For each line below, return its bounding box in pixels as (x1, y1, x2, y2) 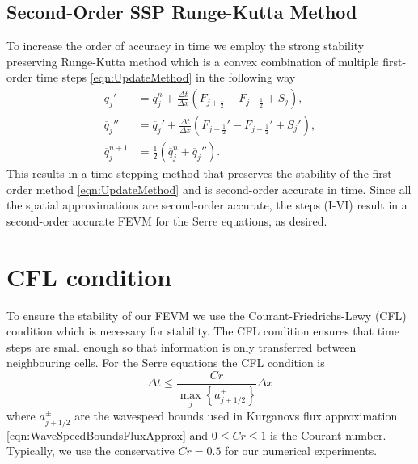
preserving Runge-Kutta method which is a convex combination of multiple (6, 53, 379, 70)
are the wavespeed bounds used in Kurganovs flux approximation (74, 407, 398, 424)
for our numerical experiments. (225, 442, 378, 459)
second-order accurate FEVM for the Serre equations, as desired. (6, 212, 327, 229)
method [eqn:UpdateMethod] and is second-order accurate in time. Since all (36, 180, 412, 197)
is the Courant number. (270, 426, 386, 443)
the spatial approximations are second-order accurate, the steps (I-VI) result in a (6, 196, 407, 213)
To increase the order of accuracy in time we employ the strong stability (6, 37, 365, 54)
